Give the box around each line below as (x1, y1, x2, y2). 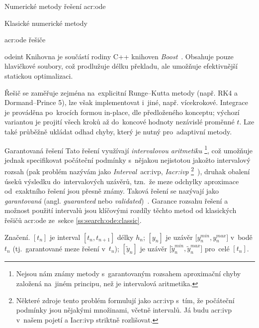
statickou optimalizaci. (4, 70, 73, 81)
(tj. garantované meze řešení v (12, 243, 105, 253)
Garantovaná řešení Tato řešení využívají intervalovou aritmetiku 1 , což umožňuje (4, 143, 253, 155)
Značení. (4, 231, 30, 242)
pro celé (204, 243, 230, 253)
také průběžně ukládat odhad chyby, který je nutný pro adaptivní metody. (4, 126, 232, 136)
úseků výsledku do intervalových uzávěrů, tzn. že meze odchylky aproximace (4, 176, 239, 186)
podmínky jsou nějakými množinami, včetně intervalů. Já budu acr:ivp (16, 305, 232, 315)
